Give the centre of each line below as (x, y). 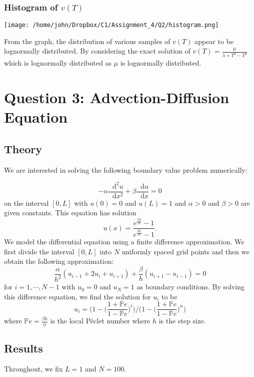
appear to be (214, 41)
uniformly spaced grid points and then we (185, 251)
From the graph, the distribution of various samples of (87, 41)
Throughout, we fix (33, 369)
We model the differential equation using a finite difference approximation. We (124, 241)
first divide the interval (39, 251)
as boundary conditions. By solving (191, 287)
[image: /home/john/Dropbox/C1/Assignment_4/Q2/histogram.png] (111, 25)
